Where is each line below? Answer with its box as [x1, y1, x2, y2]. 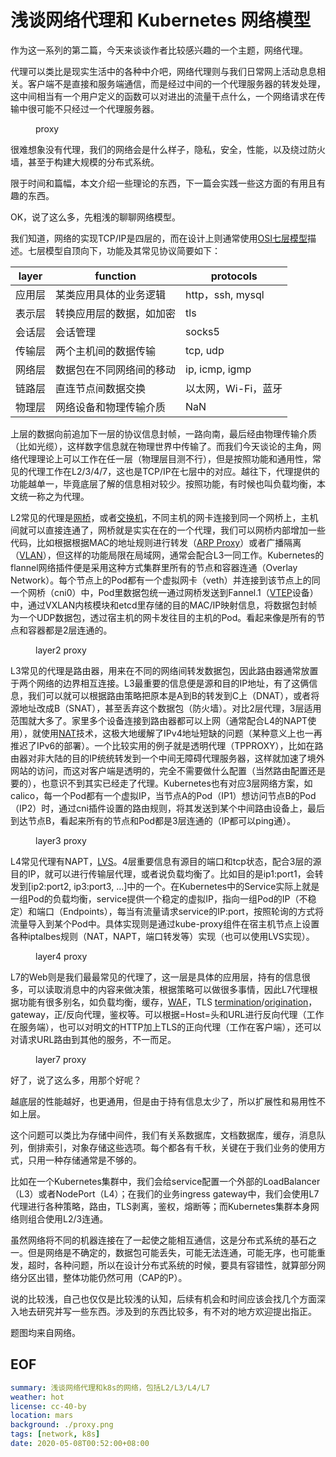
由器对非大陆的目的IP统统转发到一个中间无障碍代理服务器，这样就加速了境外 [10, 752, 325, 764]
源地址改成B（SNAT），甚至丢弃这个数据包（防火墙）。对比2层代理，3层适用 [10, 702, 322, 714]
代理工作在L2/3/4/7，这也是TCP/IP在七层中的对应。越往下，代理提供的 [27, 465, 320, 477]
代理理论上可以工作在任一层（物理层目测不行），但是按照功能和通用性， [18, 452, 313, 465]
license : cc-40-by [10, 1401, 87, 1411]
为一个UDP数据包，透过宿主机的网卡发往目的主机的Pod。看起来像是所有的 [10, 611, 317, 623]
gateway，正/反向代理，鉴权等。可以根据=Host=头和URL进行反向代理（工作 [10, 1008, 325, 1020]
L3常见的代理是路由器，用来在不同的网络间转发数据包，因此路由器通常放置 [10, 664, 319, 676]
